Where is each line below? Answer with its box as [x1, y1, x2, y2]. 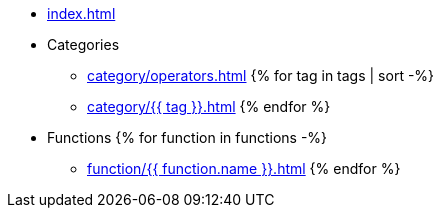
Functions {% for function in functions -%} [47, 129, 328, 146]
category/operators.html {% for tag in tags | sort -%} [87, 67, 435, 84]
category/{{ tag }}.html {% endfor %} [87, 98, 331, 115]
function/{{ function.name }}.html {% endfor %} [87, 160, 401, 177]
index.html [47, 5, 116, 22]
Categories [47, 36, 120, 53]
